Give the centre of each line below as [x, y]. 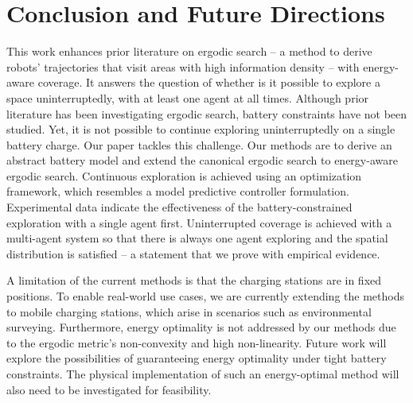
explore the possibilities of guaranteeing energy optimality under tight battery [197, 358]
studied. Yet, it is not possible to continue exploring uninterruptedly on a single [201, 129]
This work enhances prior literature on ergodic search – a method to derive [189, 51]
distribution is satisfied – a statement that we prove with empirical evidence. [193, 253]
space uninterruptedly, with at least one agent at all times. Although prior [188, 97]
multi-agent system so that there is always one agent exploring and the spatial [197, 238]
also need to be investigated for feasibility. [109, 389]
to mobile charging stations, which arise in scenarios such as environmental [189, 311]
